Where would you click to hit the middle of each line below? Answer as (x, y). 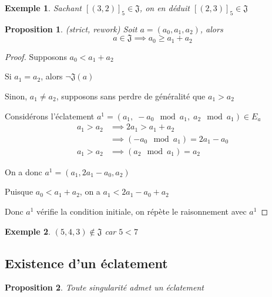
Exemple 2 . (28, 231)
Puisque (19, 191)
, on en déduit (164, 8)
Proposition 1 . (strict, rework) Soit (71, 29)
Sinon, (16, 96)
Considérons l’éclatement (50, 116)
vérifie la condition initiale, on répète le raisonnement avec (142, 211)
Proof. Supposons (36, 56)
